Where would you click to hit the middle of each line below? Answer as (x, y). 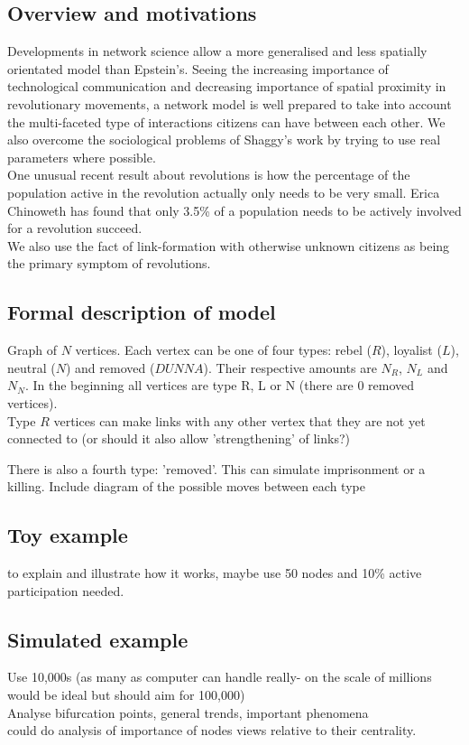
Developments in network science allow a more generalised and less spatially (217, 51)
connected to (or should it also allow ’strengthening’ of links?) (179, 438)
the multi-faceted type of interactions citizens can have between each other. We (226, 121)
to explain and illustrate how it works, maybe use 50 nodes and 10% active (215, 573)
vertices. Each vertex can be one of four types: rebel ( (223, 350)
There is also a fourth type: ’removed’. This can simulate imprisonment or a (216, 468)
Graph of (32, 350)
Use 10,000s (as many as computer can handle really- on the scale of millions (220, 677)
